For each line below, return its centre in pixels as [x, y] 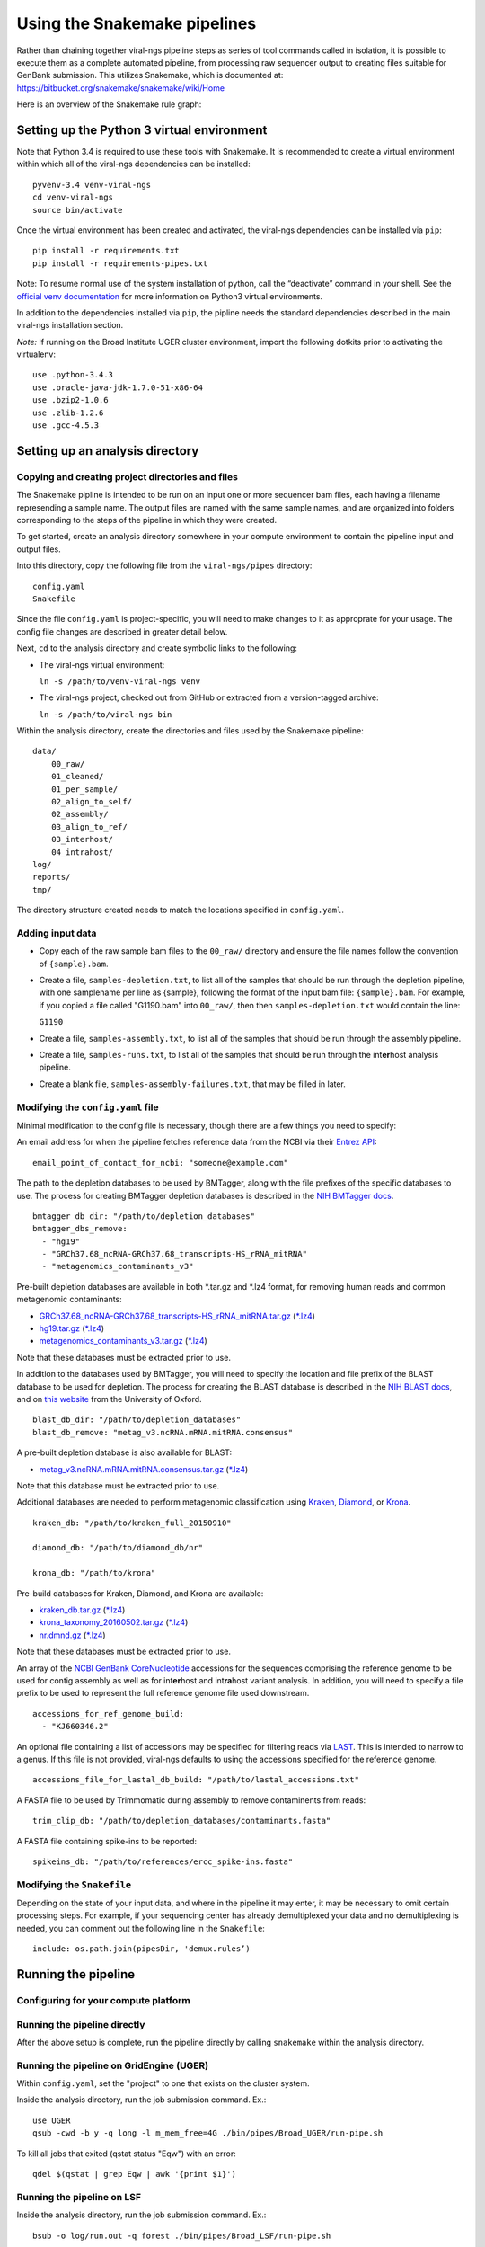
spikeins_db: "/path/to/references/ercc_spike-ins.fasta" [163, 1861]
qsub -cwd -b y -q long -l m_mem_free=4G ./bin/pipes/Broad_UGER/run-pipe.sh [208, 2133]
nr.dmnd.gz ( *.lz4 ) [73, 1635]
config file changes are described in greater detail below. [122, 631]
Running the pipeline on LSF [79, 2197]
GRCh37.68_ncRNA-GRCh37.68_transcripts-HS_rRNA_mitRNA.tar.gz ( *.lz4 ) [177, 1316]
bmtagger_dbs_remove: [80, 1229]
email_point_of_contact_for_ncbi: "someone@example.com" [161, 1163]
